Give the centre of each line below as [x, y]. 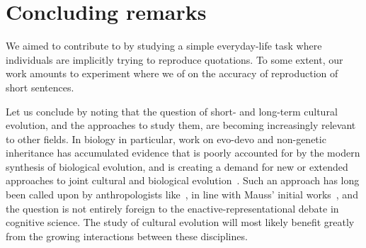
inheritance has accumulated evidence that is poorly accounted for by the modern [183, 153]
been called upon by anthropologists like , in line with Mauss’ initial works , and [182, 195]
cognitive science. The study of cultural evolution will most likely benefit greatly [180, 222]
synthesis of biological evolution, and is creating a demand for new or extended [177, 166]
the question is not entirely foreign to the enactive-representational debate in [172, 208]
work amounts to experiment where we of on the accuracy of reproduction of [172, 73]
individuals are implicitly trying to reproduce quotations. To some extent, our [175, 59]
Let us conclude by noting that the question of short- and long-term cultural [172, 111]
